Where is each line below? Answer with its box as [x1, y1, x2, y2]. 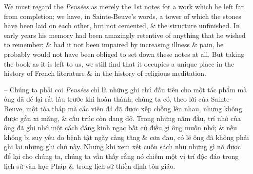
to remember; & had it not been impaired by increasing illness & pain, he [4, 39, 224, 50]
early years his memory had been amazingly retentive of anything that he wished [4, 30, 246, 40]
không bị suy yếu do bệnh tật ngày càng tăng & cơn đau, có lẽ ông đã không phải [4, 132, 249, 142]
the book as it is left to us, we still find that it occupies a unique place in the [4, 58, 234, 69]
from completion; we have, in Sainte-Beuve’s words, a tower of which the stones [4, 11, 241, 21]
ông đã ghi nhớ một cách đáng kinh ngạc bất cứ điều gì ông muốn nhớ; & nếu [4, 122, 237, 133]
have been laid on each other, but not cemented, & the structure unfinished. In [4, 20, 240, 31]
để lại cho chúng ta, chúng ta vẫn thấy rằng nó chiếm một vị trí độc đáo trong [4, 151, 239, 161]
